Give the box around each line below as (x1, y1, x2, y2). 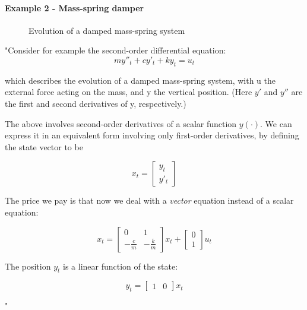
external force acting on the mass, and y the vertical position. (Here (5, 86, 252, 98)
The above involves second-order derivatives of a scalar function (5, 117, 237, 129)
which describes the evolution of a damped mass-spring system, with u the (5, 74, 276, 86)
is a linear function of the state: (63, 260, 178, 272)
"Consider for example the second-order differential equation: (5, 44, 226, 56)
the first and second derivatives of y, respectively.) (5, 97, 186, 109)
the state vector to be (5, 140, 83, 153)
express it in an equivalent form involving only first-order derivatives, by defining (5, 129, 299, 141)
